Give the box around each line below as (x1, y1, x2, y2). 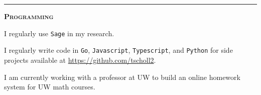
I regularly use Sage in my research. (4, 28, 114, 38)
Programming (4, 11, 54, 21)
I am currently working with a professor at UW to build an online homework (4, 71, 240, 82)
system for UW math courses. (4, 81, 95, 92)
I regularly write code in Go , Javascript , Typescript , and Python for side (4, 45, 233, 55)
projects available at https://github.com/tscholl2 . (4, 54, 156, 65)
